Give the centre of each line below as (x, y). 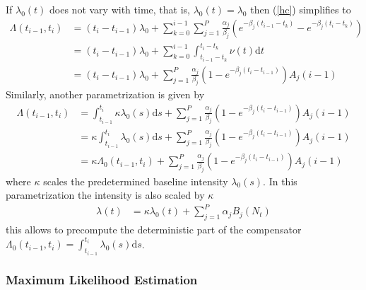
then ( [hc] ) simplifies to (301, 9)
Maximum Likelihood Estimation (102, 279)
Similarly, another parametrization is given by (105, 94)
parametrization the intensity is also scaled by (105, 195)
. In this (280, 181)
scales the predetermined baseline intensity (136, 181)
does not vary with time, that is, (120, 9)
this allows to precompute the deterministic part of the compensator (154, 230)
